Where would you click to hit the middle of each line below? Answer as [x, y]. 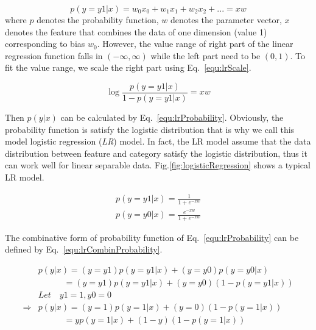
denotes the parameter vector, [226, 20]
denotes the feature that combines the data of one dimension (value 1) [136, 31]
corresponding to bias [45, 44]
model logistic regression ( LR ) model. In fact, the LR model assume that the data [158, 141]
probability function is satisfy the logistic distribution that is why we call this [150, 129]
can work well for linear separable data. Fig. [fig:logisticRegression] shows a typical [158, 165]
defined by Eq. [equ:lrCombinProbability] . [84, 249]
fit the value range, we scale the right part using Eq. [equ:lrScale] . [128, 67]
